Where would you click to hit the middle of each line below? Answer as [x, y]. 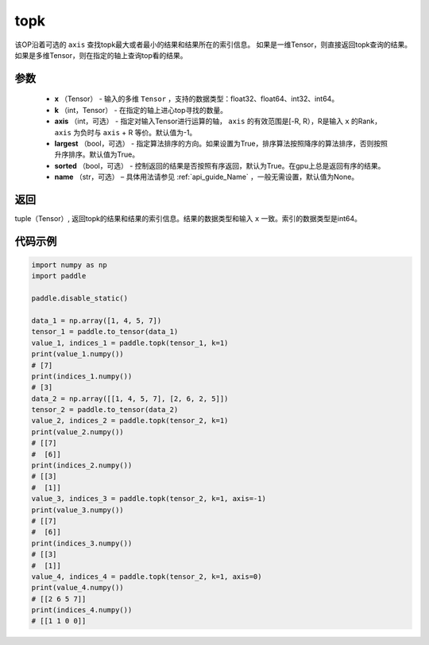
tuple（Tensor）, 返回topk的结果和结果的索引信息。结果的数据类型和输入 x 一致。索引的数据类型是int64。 [188, 218]
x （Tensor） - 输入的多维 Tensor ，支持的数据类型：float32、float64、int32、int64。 [197, 99]
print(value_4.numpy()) [78, 588]
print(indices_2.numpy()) [82, 466]
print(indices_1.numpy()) [82, 376]
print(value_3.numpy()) [78, 510]
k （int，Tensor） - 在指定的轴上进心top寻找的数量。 [141, 110]
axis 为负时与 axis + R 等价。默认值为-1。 [126, 132]
